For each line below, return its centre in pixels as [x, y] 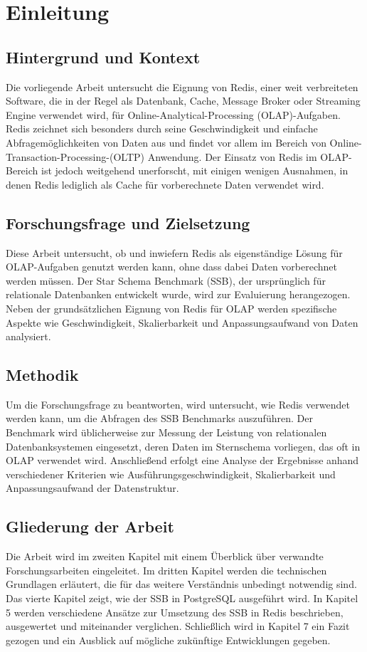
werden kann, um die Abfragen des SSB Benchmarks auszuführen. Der [159, 418]
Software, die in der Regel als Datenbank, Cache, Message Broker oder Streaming [183, 101]
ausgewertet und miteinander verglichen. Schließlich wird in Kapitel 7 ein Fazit [178, 626]
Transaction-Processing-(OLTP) [75, 156]
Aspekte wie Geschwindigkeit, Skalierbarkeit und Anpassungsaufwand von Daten [182, 322]
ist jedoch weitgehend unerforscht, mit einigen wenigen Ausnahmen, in [195, 170]
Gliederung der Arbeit [90, 526]
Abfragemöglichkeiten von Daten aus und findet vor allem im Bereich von [166, 142]
